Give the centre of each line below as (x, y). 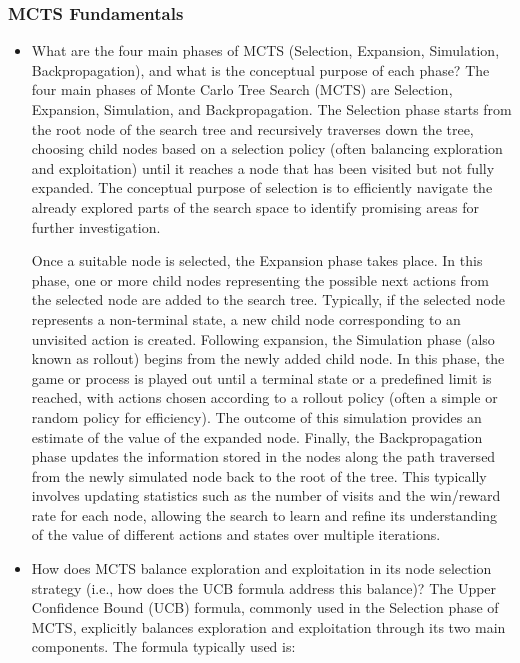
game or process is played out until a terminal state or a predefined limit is (261, 377)
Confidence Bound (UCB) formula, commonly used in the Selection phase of (265, 607)
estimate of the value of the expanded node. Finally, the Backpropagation (257, 436)
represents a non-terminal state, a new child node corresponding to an (246, 318)
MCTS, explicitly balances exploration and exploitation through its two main (268, 626)
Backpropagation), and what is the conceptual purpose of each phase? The (260, 69)
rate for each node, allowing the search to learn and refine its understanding (264, 514)
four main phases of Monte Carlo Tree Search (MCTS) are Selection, (242, 89)
